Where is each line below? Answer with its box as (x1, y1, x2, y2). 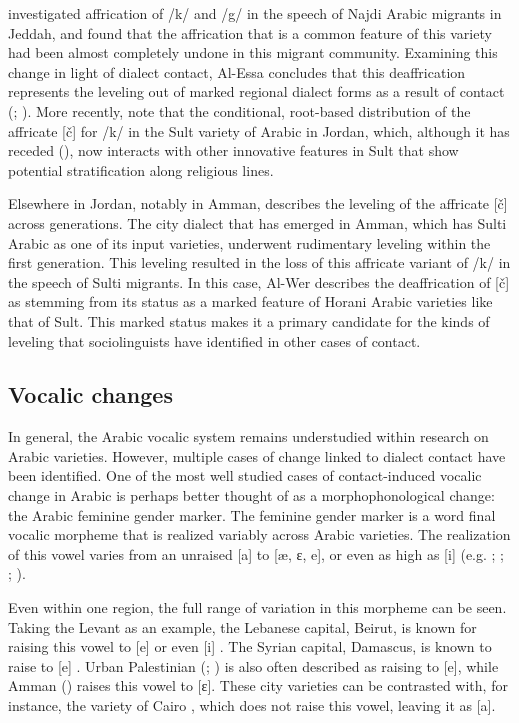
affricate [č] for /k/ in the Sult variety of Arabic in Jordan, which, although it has (8, 120, 510, 141)
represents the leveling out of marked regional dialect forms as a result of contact (8, 81, 505, 102)
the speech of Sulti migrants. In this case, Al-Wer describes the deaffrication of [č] (8, 271, 510, 292)
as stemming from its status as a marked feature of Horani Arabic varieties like (8, 291, 493, 312)
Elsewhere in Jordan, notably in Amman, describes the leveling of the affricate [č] (8, 193, 508, 214)
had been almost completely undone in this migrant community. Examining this (8, 42, 498, 63)
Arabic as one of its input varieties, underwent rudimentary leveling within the (8, 232, 491, 253)
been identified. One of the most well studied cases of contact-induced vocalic (8, 465, 482, 486)
